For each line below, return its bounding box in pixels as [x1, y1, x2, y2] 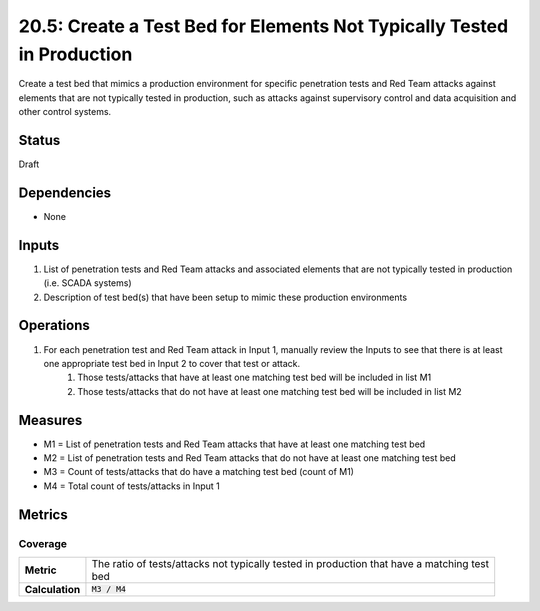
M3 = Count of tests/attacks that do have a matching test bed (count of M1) [43, 466, 355, 478]
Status [18, 131, 61, 149]
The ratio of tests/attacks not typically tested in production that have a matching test [91, 556, 490, 570]
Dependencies [18, 184, 112, 201]
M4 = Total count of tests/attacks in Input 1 [43, 480, 220, 492]
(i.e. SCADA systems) [43, 277, 132, 289]
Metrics [18, 506, 69, 523]
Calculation [24, 582, 81, 596]
